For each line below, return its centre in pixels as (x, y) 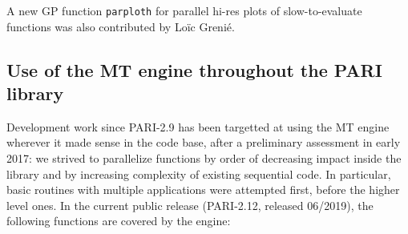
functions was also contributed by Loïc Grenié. (121, 26)
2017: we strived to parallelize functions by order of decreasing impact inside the (204, 158)
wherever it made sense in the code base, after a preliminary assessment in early (204, 142)
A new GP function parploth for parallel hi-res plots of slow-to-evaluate (184, 10)
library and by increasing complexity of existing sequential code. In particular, (199, 173)
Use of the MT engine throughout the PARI (194, 69)
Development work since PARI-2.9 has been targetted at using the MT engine (198, 126)
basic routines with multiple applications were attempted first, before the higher (203, 190)
